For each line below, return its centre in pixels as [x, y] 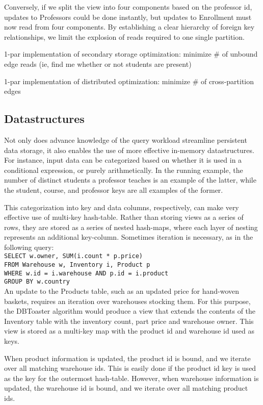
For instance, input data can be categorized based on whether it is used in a [123, 160]
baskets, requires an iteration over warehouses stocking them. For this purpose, [127, 301]
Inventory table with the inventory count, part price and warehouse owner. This [129, 321]
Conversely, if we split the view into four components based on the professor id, [128, 7]
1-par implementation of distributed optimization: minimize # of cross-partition [129, 81]
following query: [29, 247]
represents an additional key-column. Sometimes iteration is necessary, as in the [129, 237]
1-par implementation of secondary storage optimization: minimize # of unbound [131, 54]
